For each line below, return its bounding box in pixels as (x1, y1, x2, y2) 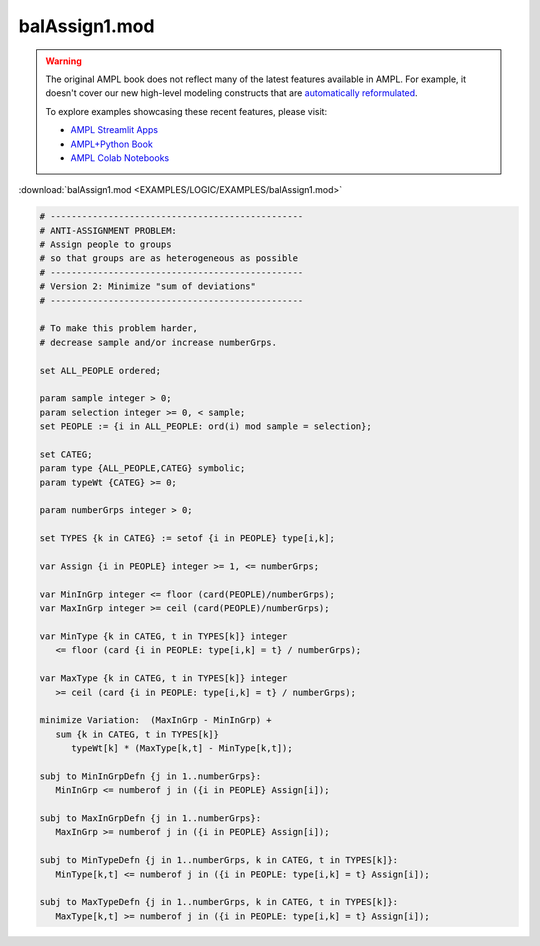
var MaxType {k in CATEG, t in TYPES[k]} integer (39, 673, 288, 684)
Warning (45, 55, 82, 67)
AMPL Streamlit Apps (70, 124, 159, 136)
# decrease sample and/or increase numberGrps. (39, 336, 277, 348)
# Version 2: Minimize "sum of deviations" (39, 281, 257, 292)
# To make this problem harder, (39, 323, 199, 334)
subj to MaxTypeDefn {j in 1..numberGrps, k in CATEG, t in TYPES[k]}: (39, 896, 399, 908)
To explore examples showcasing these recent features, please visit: (45, 105, 328, 117)
